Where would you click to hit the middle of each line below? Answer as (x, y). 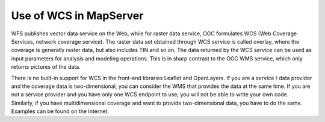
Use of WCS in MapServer (77, 16)
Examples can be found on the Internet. (60, 111)
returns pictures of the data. (46, 67)
